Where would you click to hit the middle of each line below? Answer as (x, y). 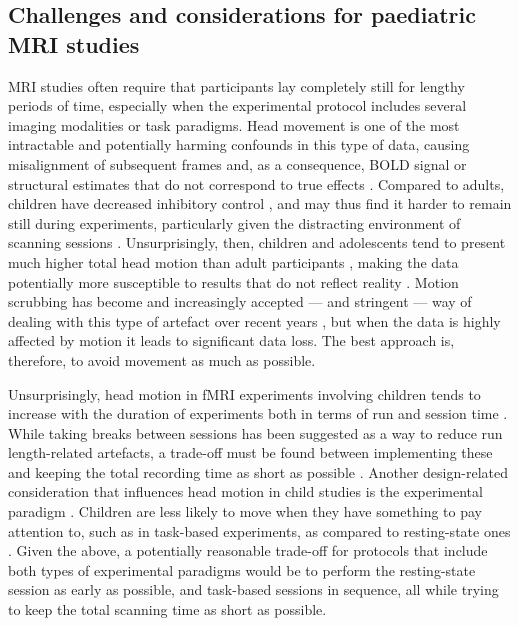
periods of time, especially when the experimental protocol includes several (237, 105)
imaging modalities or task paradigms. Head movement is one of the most (234, 124)
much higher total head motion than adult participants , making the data (233, 261)
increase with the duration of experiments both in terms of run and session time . (258, 413)
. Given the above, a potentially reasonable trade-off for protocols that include (248, 550)
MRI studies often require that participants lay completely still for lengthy (236, 85)
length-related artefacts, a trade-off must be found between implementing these (250, 452)
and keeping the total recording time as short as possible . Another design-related (258, 471)
